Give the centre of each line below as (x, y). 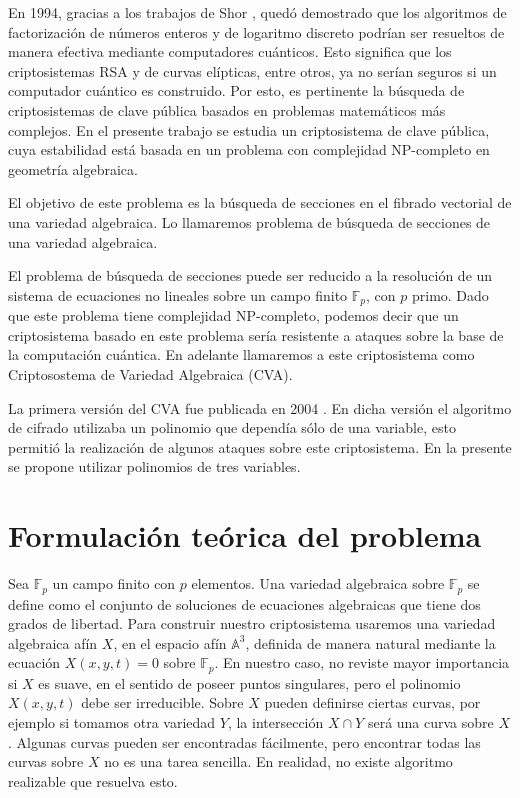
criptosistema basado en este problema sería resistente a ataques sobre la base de (256, 334)
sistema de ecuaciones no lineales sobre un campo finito (178, 294)
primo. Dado (450, 294)
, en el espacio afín (170, 642)
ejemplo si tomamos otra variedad (112, 721)
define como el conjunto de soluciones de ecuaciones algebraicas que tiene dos (244, 603)
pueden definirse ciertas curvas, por (372, 702)
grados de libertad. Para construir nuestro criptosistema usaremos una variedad (252, 623)
